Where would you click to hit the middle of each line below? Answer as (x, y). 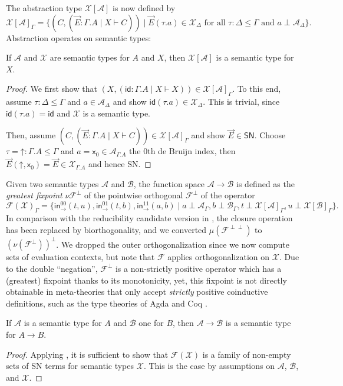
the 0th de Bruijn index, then (182, 151)
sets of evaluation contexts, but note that (80, 257)
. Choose (270, 135)
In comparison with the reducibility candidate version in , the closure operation (149, 218)
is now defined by (144, 8)
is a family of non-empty (247, 354)
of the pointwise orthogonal (134, 195)
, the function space (169, 183)
